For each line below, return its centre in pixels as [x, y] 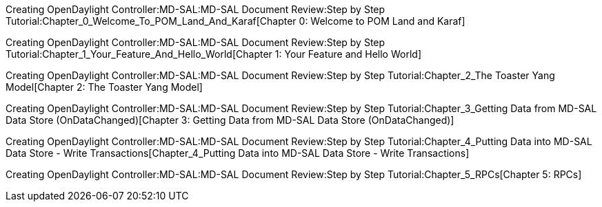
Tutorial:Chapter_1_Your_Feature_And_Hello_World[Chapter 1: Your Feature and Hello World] [213, 54]
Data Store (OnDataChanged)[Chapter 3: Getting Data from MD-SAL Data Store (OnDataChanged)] [230, 120]
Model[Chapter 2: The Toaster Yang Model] [104, 87]
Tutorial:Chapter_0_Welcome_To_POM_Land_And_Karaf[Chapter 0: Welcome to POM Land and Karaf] [235, 21]
